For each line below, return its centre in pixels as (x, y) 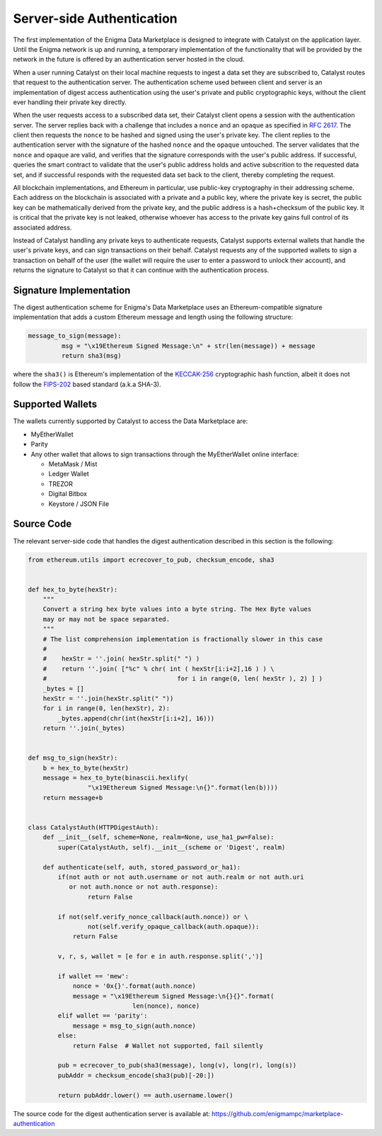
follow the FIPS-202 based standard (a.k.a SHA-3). (87, 384)
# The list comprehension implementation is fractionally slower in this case (183, 639)
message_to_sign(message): (75, 336)
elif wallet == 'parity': (103, 1016)
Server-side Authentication (95, 18)
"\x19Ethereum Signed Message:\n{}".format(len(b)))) (183, 788)
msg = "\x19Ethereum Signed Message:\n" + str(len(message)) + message (188, 346)
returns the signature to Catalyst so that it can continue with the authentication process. (141, 270)
